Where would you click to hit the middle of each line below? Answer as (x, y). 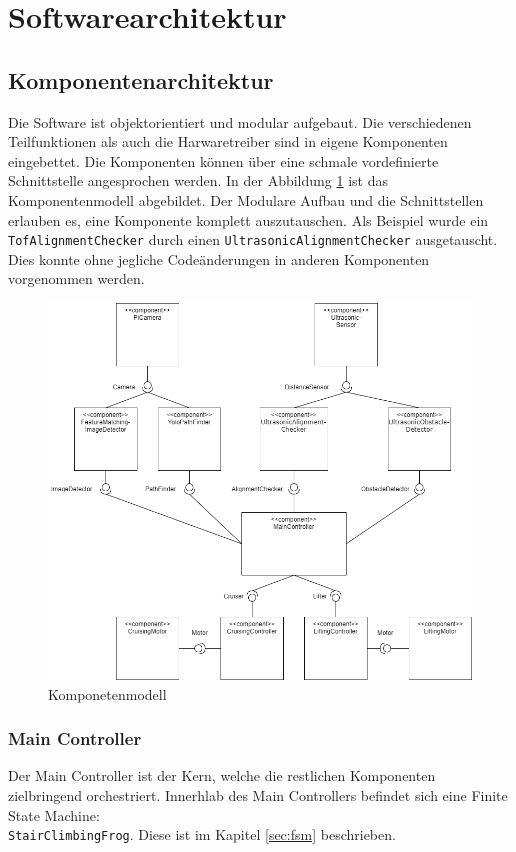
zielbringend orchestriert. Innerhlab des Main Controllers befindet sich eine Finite (258, 794)
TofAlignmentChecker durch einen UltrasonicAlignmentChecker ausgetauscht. (253, 239)
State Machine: (54, 814)
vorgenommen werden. (76, 278)
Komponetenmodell (107, 693)
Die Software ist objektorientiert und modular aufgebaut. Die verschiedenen (240, 121)
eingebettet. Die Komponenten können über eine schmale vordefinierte (223, 160)
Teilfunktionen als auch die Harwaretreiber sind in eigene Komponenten (228, 141)
